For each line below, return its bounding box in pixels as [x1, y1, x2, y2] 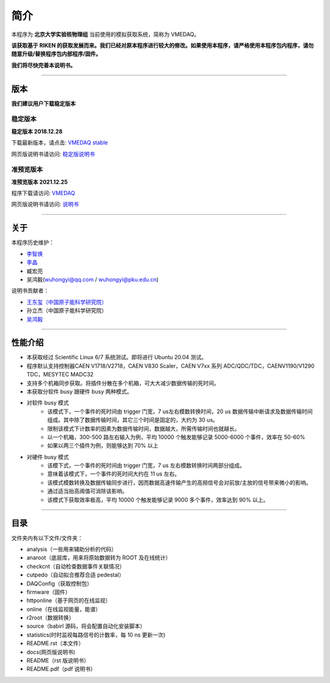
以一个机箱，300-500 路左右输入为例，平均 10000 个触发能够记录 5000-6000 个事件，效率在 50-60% [47, 433, 306, 441]
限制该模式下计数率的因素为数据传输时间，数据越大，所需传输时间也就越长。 [47, 425, 240, 432]
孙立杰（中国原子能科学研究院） [26, 307, 107, 315]
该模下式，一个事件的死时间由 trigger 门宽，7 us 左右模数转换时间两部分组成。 [47, 462, 246, 469]
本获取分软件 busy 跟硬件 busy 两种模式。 [26, 387, 133, 395]
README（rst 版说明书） [26, 657, 90, 664]
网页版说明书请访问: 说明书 [11, 201, 79, 208]
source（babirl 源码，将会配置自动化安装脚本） [26, 622, 146, 630]
